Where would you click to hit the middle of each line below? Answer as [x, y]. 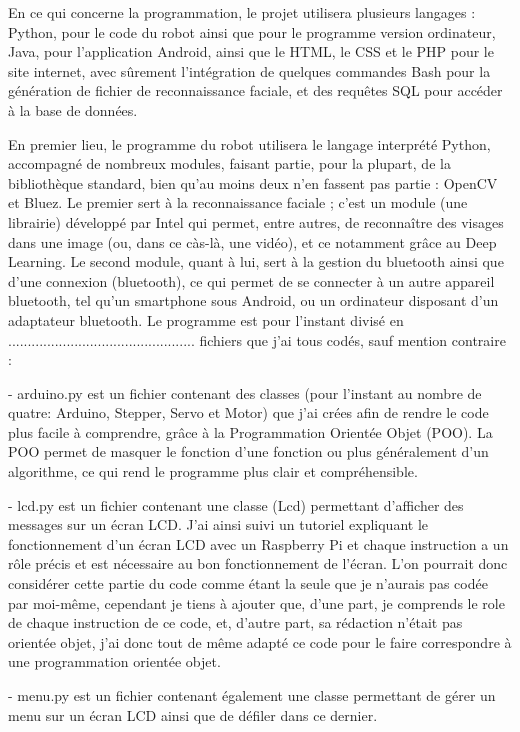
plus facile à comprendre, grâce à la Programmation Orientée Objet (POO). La [250, 431]
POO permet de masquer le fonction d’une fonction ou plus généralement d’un [248, 451]
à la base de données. [73, 109]
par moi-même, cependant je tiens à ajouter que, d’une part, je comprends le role [256, 602]
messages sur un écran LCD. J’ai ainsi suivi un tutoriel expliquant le [218, 524]
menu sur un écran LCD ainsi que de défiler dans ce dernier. [193, 714]
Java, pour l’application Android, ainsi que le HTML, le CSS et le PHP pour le [251, 51]
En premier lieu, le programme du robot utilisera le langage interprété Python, [249, 143]
